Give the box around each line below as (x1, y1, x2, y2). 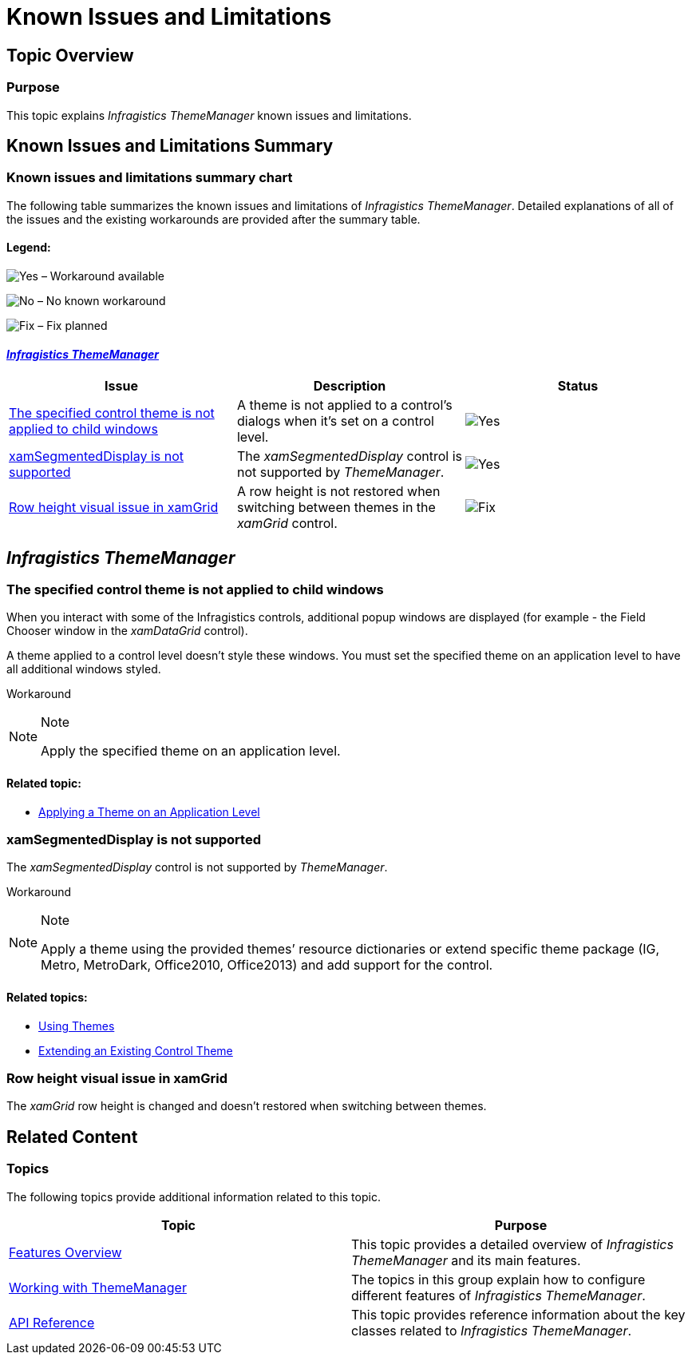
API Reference (9, 1314, 95, 1331)
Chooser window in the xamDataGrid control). (6, 624, 248, 638)
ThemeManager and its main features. (351, 1252, 581, 1268)
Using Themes (38, 1018, 115, 1033)
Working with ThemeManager (9, 1279, 187, 1296)
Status (557, 378, 599, 395)
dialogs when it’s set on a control (236, 413, 434, 430)
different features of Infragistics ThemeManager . (351, 1287, 646, 1303)
